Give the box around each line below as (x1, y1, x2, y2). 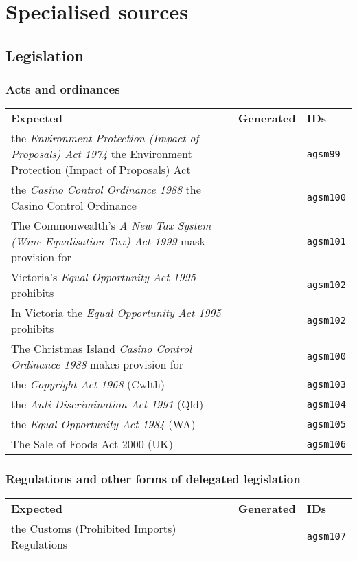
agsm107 (306, 530, 346, 542)
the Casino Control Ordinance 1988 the (11, 181, 201, 198)
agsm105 (306, 418, 346, 430)
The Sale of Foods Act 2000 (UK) (11, 436, 173, 452)
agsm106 (306, 438, 346, 450)
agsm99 (306, 148, 341, 159)
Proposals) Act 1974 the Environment (11, 146, 192, 162)
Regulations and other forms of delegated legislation (5, 470, 301, 487)
